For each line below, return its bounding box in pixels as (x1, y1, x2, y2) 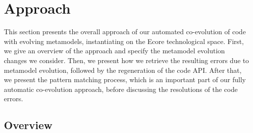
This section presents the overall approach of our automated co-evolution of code (4, 26, 246, 37)
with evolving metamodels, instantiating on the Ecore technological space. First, (4, 36, 244, 46)
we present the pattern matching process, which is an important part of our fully (4, 74, 246, 85)
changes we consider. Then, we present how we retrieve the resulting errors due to (4, 55, 249, 65)
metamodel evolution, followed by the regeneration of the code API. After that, (4, 65, 242, 75)
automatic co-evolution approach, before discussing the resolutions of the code (4, 84, 238, 94)
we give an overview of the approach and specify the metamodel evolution (4, 45, 225, 56)
